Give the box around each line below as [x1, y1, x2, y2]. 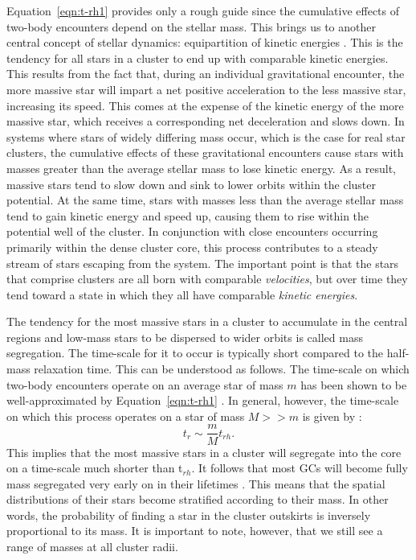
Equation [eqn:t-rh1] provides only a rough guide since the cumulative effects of [6, 2, 400, 19]
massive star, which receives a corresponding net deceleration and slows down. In [6, 113, 405, 130]
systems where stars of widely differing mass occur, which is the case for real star [6, 128, 406, 145]
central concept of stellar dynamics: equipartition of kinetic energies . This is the [6, 34, 403, 51]
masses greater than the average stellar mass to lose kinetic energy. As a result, [6, 159, 397, 176]
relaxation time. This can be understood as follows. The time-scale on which [34, 360, 410, 377]
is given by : [302, 407, 362, 424]
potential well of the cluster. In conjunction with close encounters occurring [6, 223, 378, 240]
